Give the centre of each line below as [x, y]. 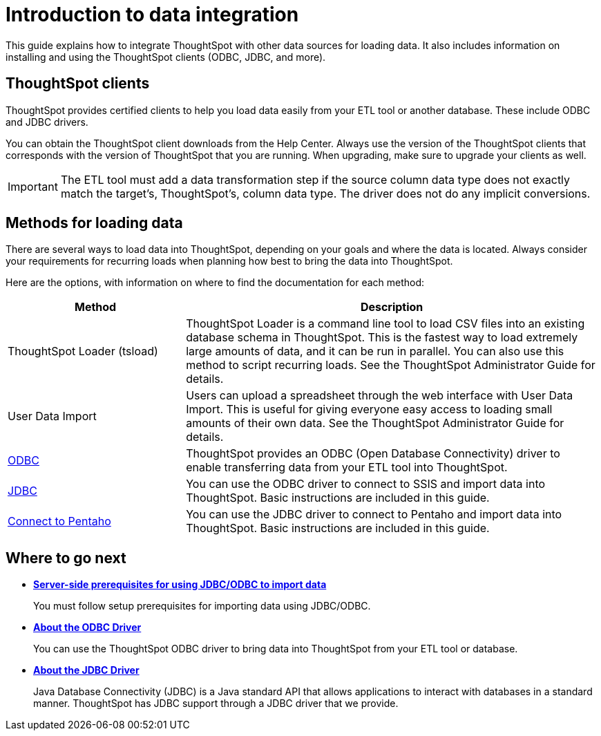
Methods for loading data [94, 223]
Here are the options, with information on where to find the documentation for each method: [215, 283]
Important [33, 186]
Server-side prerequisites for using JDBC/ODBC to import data [180, 585]
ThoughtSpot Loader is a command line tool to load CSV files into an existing [385, 324]
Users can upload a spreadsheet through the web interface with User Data [380, 396]
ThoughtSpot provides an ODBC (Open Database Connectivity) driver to [373, 454]
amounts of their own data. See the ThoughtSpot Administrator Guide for [375, 423]
